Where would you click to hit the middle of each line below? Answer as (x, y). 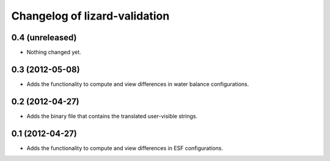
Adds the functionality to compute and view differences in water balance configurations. (138, 84)
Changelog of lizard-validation (90, 16)
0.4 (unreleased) (44, 38)
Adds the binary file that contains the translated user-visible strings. (112, 116)
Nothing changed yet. (54, 52)
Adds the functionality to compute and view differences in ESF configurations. (125, 148)
